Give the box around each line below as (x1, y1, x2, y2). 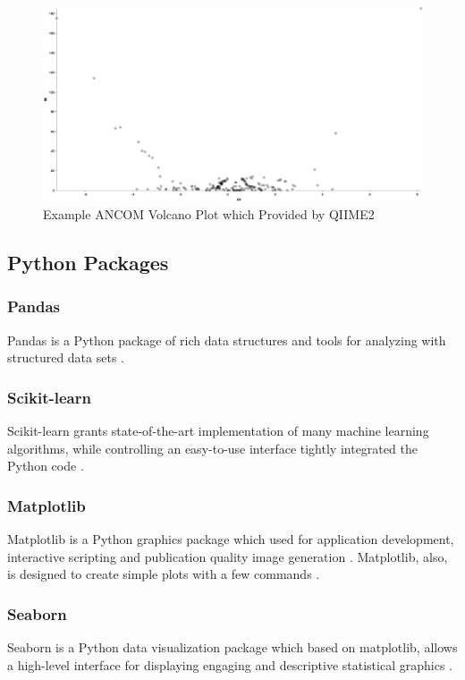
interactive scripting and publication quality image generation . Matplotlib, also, (7, 547, 448, 565)
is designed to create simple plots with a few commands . (7, 565, 320, 583)
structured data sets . (7, 348, 124, 367)
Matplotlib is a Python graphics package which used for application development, (7, 529, 454, 548)
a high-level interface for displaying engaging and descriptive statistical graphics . (7, 655, 452, 674)
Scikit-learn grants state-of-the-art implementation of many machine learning (7, 421, 429, 439)
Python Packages (7, 248, 169, 276)
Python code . (7, 456, 84, 475)
